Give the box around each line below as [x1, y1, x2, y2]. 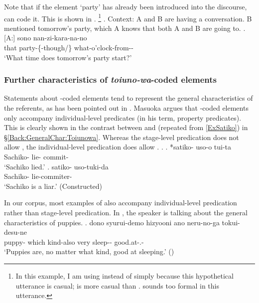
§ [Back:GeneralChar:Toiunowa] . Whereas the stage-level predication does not [4, 132, 239, 142]
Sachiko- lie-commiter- [4, 171, 72, 181]
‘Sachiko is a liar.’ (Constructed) [4, 180, 103, 191]
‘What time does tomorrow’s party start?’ [4, 52, 132, 62]
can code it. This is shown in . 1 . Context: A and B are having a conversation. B [4, 11, 252, 23]
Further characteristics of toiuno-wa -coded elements [4, 73, 217, 86]
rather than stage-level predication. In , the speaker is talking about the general [4, 207, 248, 217]
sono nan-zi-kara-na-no [17, 32, 87, 43]
